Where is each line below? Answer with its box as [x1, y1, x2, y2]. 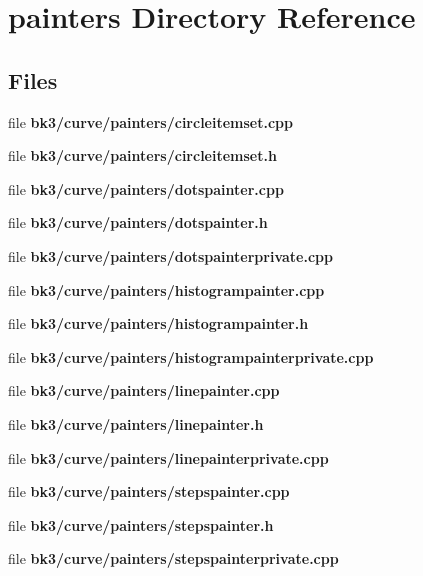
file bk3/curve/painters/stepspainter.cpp [8, 481, 290, 502]
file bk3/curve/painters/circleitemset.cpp [8, 111, 294, 132]
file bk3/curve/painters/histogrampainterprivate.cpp [8, 346, 374, 367]
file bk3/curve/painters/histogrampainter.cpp [8, 279, 325, 300]
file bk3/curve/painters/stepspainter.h [8, 514, 274, 535]
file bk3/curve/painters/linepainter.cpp [8, 380, 280, 401]
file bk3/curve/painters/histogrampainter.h [8, 313, 309, 334]
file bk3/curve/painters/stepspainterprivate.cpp [8, 548, 339, 569]
